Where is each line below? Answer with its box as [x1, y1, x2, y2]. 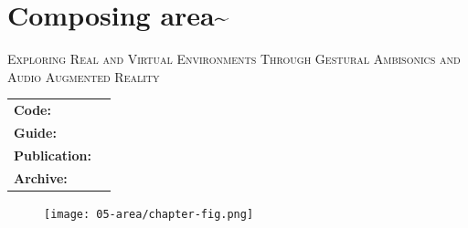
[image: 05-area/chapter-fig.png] [44, 207, 254, 221]
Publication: [14, 145, 91, 164]
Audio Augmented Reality [7, 67, 160, 86]
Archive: [14, 168, 68, 187]
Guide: [14, 122, 57, 141]
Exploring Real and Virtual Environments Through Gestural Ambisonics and [7, 49, 461, 68]
